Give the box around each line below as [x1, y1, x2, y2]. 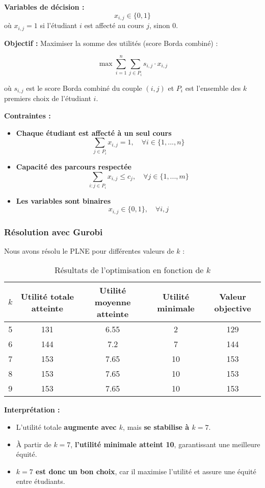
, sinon [149, 20, 170, 31]
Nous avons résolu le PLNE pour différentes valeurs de [4, 245, 174, 256]
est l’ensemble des [185, 82, 241, 93]
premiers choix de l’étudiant [4, 93, 91, 104]
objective [214, 302, 251, 314]
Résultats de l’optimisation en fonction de [54, 264, 204, 276]
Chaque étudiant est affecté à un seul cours [16, 127, 172, 138]
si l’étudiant [40, 20, 77, 31]
